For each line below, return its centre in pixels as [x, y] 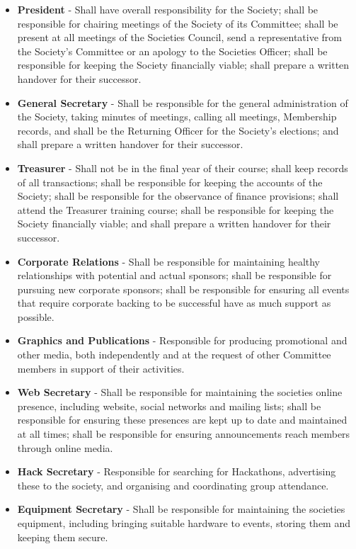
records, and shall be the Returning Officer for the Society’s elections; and [178, 130]
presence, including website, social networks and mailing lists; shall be [169, 406]
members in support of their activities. [101, 368]
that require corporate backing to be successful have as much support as [174, 303]
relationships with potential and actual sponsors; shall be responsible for [174, 275]
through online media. [65, 447]
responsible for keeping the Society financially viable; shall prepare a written [183, 65]
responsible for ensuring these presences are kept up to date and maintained [182, 420]
